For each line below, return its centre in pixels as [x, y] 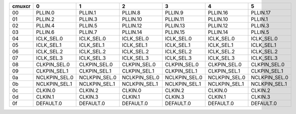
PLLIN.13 [175, 26]
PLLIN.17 [261, 13]
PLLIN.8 [131, 13]
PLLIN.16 [218, 13]
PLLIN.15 [175, 32]
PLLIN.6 [45, 32]
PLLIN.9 [174, 13]
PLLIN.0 [45, 13]
